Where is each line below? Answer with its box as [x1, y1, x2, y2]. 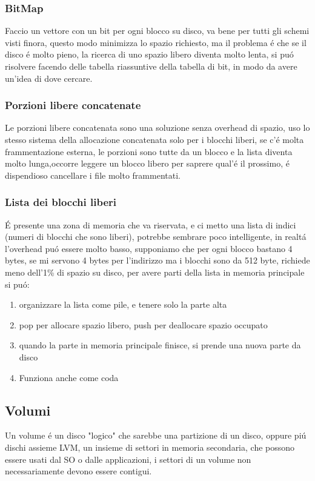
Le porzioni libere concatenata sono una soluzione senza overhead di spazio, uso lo [5, 121, 310, 134]
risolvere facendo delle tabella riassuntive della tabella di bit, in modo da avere [5, 60, 297, 72]
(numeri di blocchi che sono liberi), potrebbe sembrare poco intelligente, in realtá [5, 230, 307, 243]
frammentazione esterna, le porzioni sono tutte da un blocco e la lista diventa [5, 145, 293, 158]
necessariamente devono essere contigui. [5, 465, 152, 477]
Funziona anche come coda [19, 371, 119, 383]
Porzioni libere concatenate [5, 98, 141, 113]
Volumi [5, 400, 51, 419]
